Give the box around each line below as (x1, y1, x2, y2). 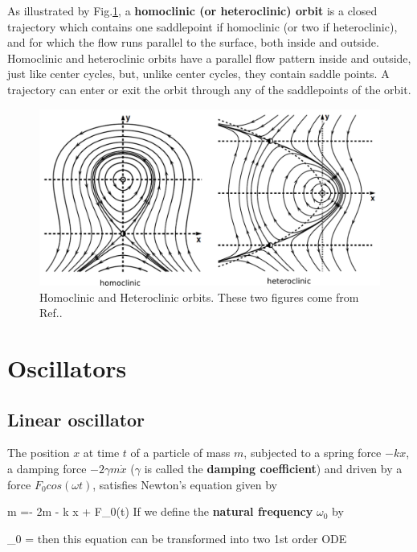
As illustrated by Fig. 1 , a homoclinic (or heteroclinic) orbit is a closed (7, 2, 378, 19)
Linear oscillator (7, 406, 145, 431)
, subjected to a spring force (243, 444, 382, 461)
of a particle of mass (130, 444, 231, 461)
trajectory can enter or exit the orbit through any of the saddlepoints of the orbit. (7, 80, 411, 97)
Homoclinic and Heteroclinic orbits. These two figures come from (39, 288, 359, 305)
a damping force (7, 459, 87, 476)
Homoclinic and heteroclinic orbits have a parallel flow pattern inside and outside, (7, 49, 411, 66)
